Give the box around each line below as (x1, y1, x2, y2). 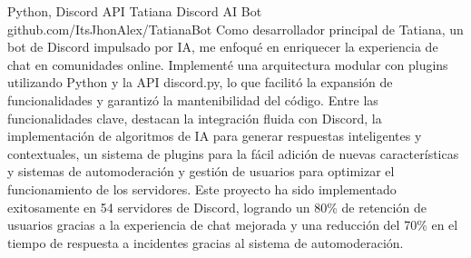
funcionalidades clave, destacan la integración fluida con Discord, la (7, 108, 382, 127)
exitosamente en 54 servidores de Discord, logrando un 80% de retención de (7, 197, 427, 216)
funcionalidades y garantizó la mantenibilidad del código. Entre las (7, 90, 378, 109)
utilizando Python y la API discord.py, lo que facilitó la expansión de (7, 73, 393, 92)
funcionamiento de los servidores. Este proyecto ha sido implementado (7, 179, 397, 198)
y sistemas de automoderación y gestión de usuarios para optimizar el (7, 162, 395, 181)
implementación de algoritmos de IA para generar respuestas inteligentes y (7, 126, 422, 145)
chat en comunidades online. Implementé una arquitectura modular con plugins (7, 55, 448, 74)
